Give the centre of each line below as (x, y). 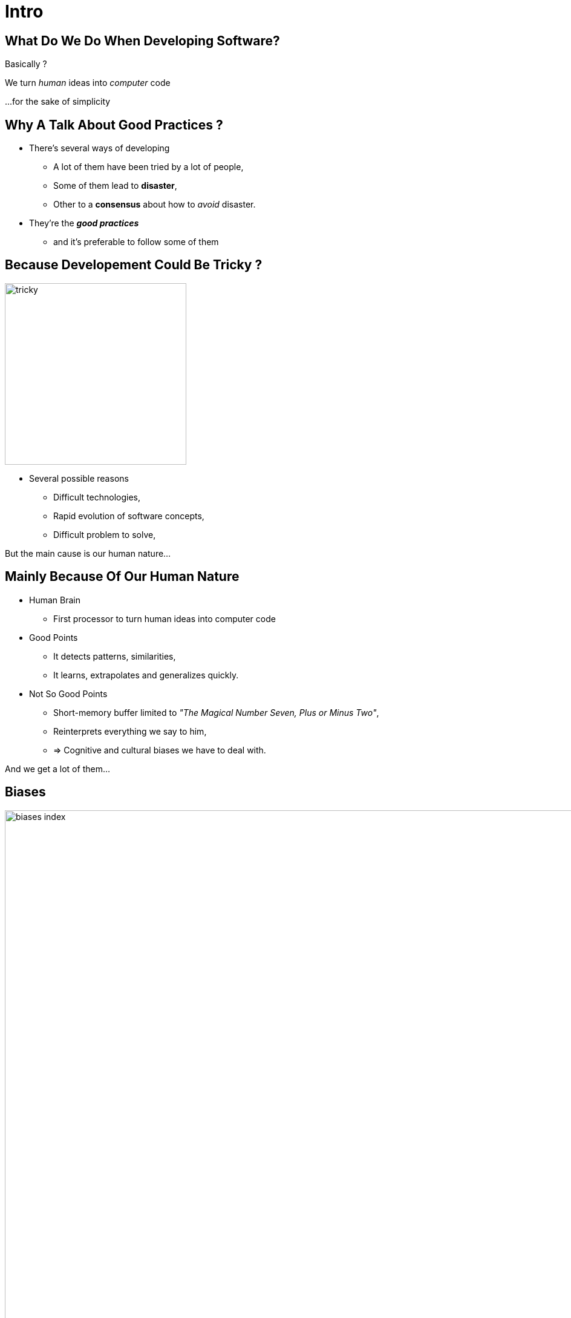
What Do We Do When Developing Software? (142, 41)
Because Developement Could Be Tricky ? (134, 265)
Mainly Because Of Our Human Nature (122, 577)
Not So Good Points (68, 693)
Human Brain (55, 600)
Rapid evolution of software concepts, (129, 516)
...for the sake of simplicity (58, 102)
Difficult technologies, (97, 497)
